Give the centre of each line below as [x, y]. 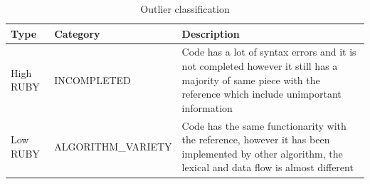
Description [211, 33]
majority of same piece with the [251, 80]
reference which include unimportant [261, 94]
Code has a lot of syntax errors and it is [269, 52]
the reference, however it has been [256, 139]
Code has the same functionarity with [264, 125]
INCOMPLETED [92, 80]
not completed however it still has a [260, 66]
